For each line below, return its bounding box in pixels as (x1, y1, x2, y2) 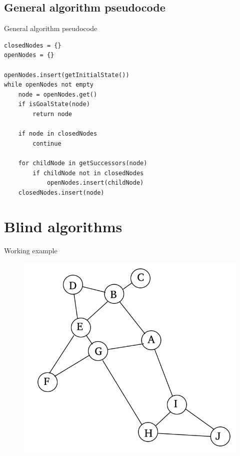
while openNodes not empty (4, 81, 93, 89)
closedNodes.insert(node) (18, 189, 104, 196)
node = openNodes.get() (18, 91, 97, 98)
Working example (4, 245, 57, 256)
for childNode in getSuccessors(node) (18, 159, 147, 167)
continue (32, 140, 61, 147)
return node (32, 110, 72, 118)
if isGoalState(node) (18, 101, 90, 108)
